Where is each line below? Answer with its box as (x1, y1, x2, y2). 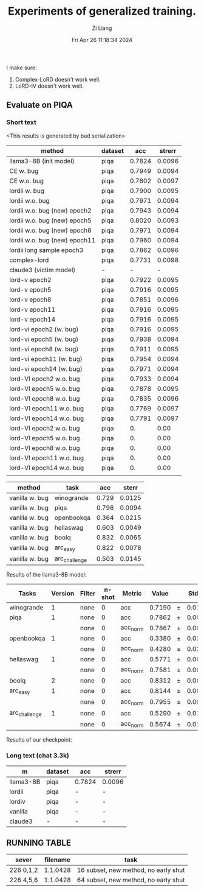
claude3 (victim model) (9, 265, 76, 274)
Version (51, 589, 75, 597)
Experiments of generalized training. (8, 4, 196, 18)
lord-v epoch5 (9, 285, 52, 293)
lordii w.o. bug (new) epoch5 (9, 216, 92, 225)
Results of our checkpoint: (6, 736, 72, 743)
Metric (122, 589, 142, 597)
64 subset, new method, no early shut (76, 876, 185, 884)
